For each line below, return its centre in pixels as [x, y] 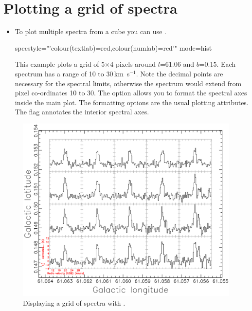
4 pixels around [133, 64]
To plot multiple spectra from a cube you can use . [90, 31]
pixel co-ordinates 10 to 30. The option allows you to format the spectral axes [131, 93]
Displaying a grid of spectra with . [74, 302]
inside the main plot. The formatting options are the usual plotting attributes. [132, 102]
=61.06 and [177, 64]
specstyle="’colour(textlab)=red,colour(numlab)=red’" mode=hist [113, 47]
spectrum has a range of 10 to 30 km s [72, 73]
